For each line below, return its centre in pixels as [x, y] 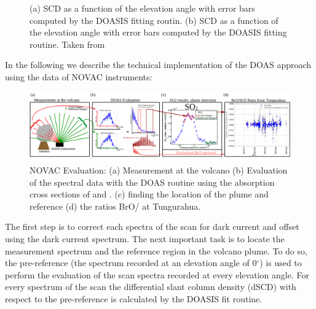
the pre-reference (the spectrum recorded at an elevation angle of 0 [131, 263]
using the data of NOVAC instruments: [79, 76]
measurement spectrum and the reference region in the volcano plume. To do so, [156, 250]
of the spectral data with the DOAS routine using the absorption [152, 182]
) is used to [281, 263]
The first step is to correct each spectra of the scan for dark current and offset [152, 227]
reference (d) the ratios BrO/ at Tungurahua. [115, 206]
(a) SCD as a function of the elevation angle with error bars [142, 8]
